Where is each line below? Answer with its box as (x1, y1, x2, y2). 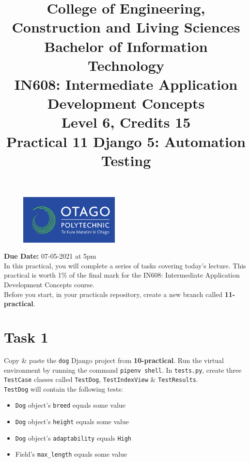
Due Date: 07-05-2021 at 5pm (4, 251, 96, 261)
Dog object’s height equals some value (15, 416, 129, 427)
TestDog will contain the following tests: (4, 383, 123, 394)
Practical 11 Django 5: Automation (6, 131, 246, 151)
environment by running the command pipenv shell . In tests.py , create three (4, 364, 242, 375)
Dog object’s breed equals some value (15, 400, 125, 410)
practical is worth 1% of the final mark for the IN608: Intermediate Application (4, 270, 240, 280)
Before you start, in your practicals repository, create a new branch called (4, 289, 223, 299)
